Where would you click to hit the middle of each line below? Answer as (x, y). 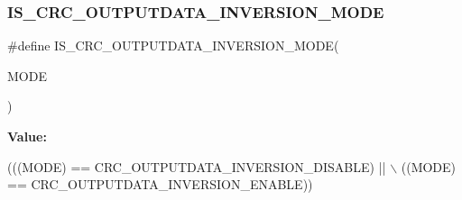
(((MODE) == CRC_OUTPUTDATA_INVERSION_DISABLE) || (197, 166)
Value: (27, 136)
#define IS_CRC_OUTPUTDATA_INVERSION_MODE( (173, 45)
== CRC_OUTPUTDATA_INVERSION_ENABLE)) (160, 184)
